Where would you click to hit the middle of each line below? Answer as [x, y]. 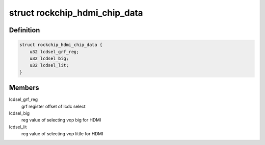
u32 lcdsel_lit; [49, 65]
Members [24, 88]
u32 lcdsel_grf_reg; [54, 52]
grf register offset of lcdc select [53, 106]
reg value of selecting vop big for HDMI [61, 120]
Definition [25, 30]
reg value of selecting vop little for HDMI [62, 134]
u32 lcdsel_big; [49, 58]
